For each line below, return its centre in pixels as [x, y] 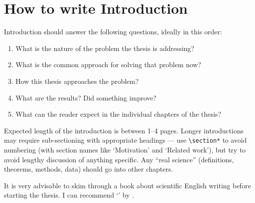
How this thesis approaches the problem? [77, 81]
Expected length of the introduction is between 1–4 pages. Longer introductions [124, 130]
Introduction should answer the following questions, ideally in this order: [113, 32]
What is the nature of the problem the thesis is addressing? [105, 48]
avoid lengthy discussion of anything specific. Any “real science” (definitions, [119, 159]
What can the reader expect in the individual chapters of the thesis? [118, 114]
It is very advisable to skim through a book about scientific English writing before [127, 185]
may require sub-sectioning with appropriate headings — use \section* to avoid [126, 140]
